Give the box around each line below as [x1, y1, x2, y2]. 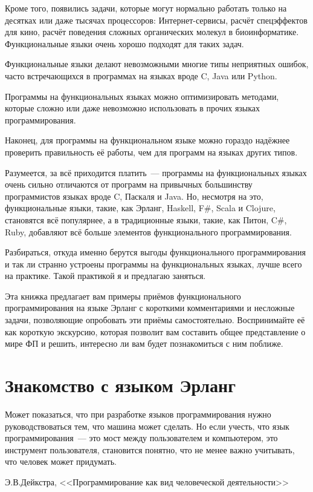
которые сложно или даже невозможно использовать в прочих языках [5, 102, 260, 114]
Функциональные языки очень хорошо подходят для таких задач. [5, 37, 244, 50]
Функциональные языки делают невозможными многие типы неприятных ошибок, [5, 57, 309, 70]
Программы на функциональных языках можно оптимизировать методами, [5, 90, 279, 102]
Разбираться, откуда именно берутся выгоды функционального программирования [5, 246, 306, 258]
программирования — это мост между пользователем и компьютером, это [5, 431, 278, 444]
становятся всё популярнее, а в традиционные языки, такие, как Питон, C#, [5, 213, 287, 226]
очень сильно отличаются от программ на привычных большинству [5, 178, 253, 191]
